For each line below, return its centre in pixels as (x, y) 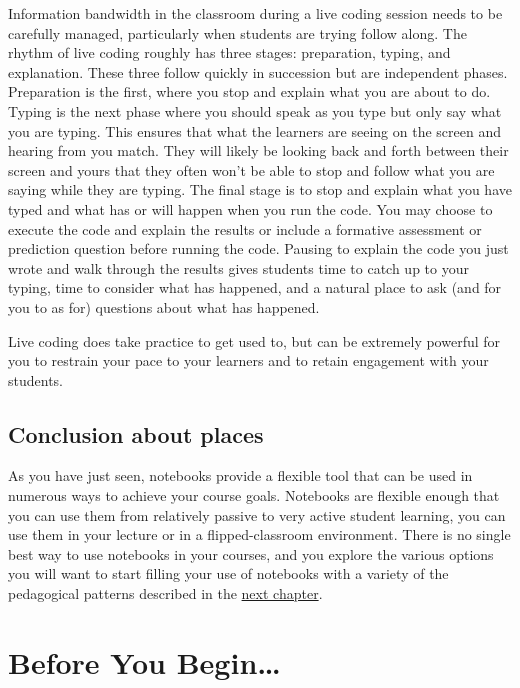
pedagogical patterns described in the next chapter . (165, 593)
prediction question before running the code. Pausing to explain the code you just (258, 248)
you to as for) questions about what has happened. (164, 306)
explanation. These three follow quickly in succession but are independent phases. (258, 71)
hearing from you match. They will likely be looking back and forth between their (258, 150)
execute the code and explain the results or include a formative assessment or (245, 228)
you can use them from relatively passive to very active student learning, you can (257, 514)
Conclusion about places (136, 433)
